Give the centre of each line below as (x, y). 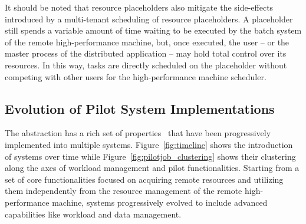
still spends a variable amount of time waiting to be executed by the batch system (153, 30)
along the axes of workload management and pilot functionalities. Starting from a (152, 168)
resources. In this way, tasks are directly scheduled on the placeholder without (146, 65)
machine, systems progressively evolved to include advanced (160, 202)
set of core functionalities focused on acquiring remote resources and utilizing (144, 179)
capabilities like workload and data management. (93, 214)
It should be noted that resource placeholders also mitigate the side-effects (139, 7)
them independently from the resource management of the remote (124, 191)
